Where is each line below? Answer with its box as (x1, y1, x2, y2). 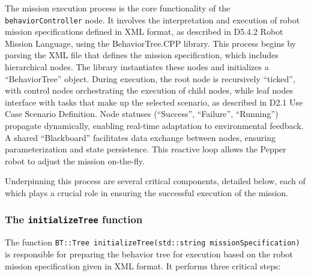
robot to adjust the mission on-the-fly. (5, 154, 145, 167)
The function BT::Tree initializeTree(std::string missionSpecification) (5, 236, 300, 248)
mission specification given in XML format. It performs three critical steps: (5, 259, 281, 272)
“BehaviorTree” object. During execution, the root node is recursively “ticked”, (5, 72, 295, 85)
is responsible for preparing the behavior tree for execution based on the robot (5, 248, 293, 260)
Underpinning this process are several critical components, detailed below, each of (5, 175, 306, 187)
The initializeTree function (5, 212, 143, 227)
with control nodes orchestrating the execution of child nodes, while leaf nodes (5, 84, 293, 97)
